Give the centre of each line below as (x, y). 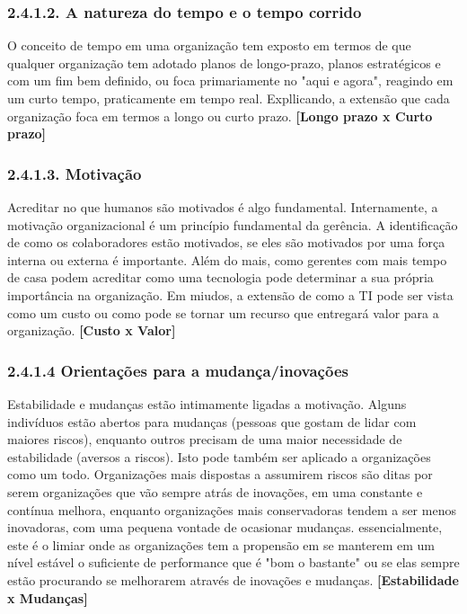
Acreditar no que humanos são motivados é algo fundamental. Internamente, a (223, 207)
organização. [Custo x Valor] (92, 330)
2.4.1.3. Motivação (75, 173)
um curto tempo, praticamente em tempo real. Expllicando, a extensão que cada (229, 98)
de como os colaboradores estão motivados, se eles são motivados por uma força (226, 242)
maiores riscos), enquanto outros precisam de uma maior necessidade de (205, 439)
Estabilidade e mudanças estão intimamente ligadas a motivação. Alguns (207, 403)
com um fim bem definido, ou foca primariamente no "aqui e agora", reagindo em (230, 80)
